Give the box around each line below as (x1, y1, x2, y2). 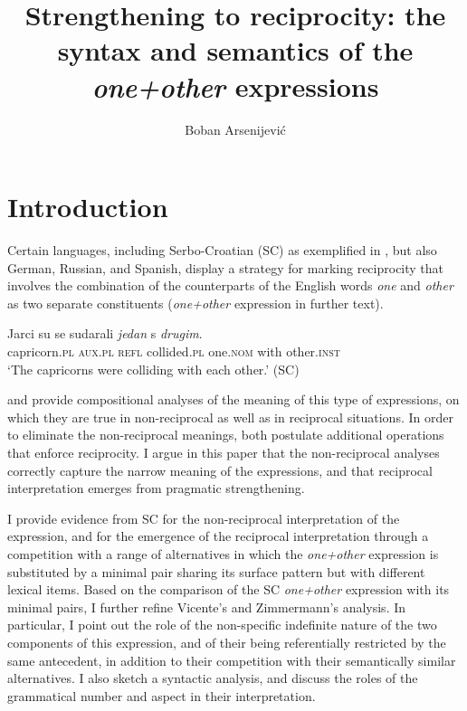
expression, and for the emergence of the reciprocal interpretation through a (7, 526, 429, 545)
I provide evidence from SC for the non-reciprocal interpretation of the (7, 508, 400, 527)
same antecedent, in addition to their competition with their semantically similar (7, 650, 456, 669)
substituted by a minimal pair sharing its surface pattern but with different (7, 562, 425, 581)
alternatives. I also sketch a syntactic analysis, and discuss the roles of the (7, 668, 418, 687)
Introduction (7, 188, 168, 225)
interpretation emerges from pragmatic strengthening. (7, 479, 305, 498)
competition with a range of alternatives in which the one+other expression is (7, 544, 439, 563)
